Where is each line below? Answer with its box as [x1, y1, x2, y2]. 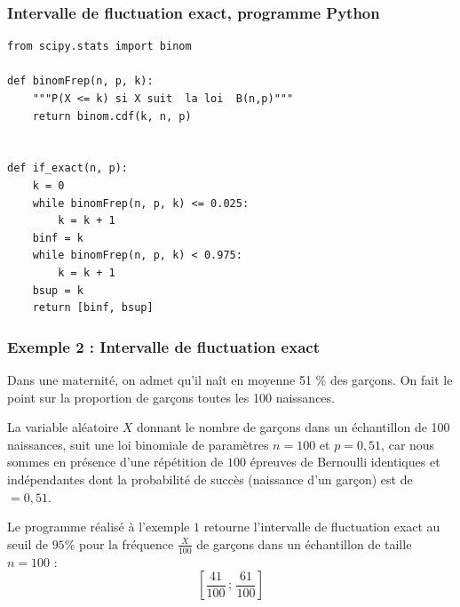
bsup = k [32, 284, 83, 297]
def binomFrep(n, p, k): [7, 75, 154, 88]
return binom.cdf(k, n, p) [32, 109, 192, 123]
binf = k [32, 231, 83, 244]
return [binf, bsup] [32, 301, 154, 315]
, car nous [381, 435, 435, 453]
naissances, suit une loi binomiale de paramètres [7, 435, 269, 453]
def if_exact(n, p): [7, 162, 129, 175]
